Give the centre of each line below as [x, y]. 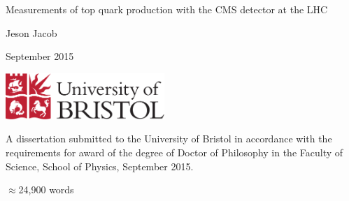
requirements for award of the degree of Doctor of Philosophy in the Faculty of [174, 152]
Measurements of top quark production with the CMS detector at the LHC [167, 9]
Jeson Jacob [31, 32]
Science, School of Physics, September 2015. [100, 166]
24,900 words [46, 189]
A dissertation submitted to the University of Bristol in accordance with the [169, 139]
